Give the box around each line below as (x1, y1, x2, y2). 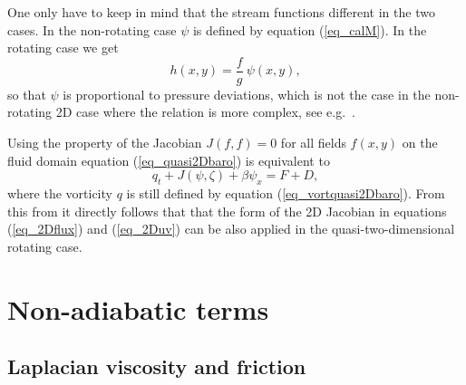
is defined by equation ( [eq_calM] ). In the (192, 20, 427, 39)
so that (7, 84, 46, 103)
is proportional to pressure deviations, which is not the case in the (63, 84, 431, 103)
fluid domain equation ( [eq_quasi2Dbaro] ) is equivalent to (7, 150, 330, 169)
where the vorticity (7, 184, 112, 203)
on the (402, 133, 438, 152)
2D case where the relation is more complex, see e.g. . (55, 102, 355, 121)
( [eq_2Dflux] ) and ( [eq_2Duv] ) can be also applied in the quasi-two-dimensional (7, 219, 455, 238)
